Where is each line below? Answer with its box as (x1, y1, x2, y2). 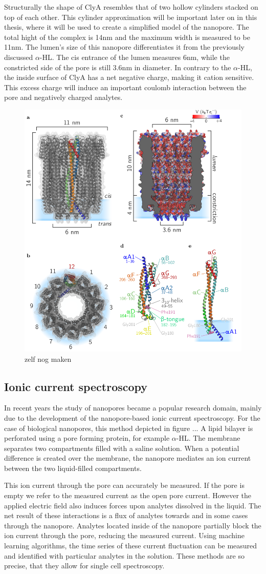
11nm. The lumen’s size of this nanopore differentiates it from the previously (4, 42, 245, 52)
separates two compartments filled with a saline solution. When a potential (4, 442, 239, 453)
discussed (4, 51, 33, 62)
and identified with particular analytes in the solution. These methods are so (4, 550, 245, 561)
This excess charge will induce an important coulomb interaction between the (4, 81, 247, 92)
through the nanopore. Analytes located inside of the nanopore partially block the (4, 520, 261, 530)
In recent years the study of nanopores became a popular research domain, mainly (4, 402, 262, 413)
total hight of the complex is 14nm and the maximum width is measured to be (4, 31, 250, 42)
